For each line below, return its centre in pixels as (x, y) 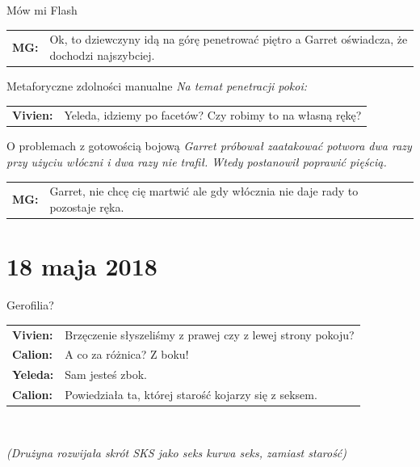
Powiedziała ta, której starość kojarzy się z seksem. (191, 395)
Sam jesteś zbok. (106, 374)
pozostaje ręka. (87, 207)
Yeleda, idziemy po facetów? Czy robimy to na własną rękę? (213, 115)
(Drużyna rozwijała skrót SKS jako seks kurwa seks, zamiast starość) (177, 452)
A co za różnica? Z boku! (127, 354)
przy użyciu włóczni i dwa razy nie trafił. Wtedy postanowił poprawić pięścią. (197, 162)
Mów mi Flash (42, 10)
